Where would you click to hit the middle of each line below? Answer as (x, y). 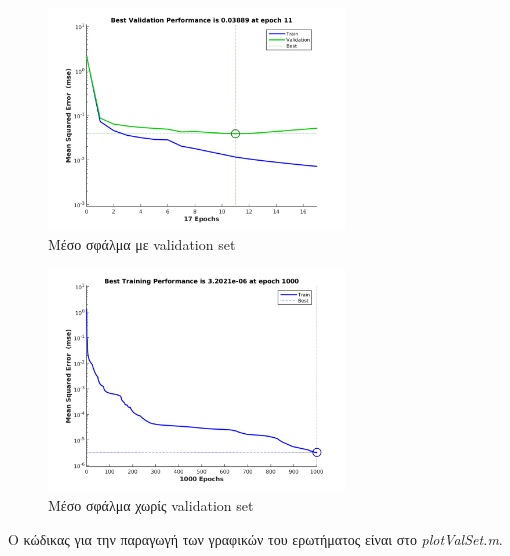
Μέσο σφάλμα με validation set (142, 244)
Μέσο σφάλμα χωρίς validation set (151, 504)
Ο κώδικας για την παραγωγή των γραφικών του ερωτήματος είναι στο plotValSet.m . (255, 538)
